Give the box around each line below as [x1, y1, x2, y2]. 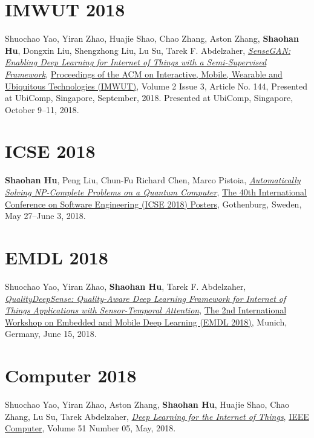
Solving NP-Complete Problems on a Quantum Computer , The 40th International [5, 186, 307, 198]
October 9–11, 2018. [5, 103, 79, 116]
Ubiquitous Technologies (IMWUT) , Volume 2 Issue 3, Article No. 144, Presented [5, 79, 307, 92]
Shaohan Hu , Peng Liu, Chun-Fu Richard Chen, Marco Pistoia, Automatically [5, 174, 301, 186]
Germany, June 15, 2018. [5, 327, 97, 340]
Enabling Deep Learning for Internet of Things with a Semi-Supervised [5, 56, 267, 68]
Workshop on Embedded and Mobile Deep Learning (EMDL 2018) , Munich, [5, 315, 287, 328]
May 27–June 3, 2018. [5, 209, 86, 222]
